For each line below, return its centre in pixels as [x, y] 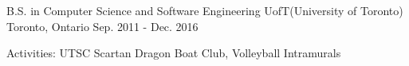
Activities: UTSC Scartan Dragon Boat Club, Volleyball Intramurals [174, 53]
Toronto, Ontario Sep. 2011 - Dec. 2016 [102, 26]
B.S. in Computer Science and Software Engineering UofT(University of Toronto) [205, 10]
